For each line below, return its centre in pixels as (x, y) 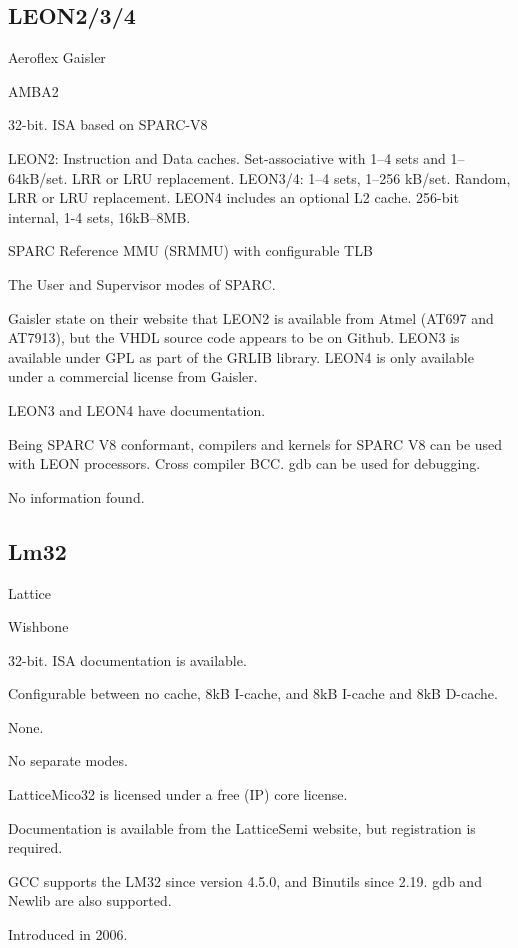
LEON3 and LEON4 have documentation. (137, 409)
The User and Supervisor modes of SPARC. (142, 283)
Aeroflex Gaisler (57, 57)
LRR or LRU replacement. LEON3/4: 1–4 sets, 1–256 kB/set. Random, (291, 177)
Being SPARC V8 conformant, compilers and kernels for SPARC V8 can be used (255, 443)
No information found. (76, 496)
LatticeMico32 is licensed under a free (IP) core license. (178, 794)
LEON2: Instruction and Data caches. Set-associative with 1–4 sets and (227, 157)
